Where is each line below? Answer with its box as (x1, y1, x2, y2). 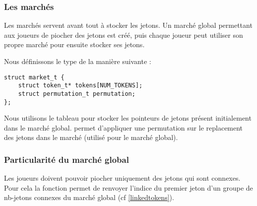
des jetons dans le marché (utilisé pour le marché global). (4, 132, 178, 142)
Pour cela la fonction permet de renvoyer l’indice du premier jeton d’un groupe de (4, 182, 253, 193)
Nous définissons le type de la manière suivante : (4, 56, 151, 66)
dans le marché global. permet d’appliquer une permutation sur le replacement (4, 122, 243, 133)
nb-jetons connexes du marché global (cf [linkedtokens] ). (4, 192, 174, 203)
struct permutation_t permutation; (18, 90, 135, 97)
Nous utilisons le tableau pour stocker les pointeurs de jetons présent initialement (4, 113, 252, 123)
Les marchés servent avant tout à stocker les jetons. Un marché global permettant (4, 20, 253, 30)
